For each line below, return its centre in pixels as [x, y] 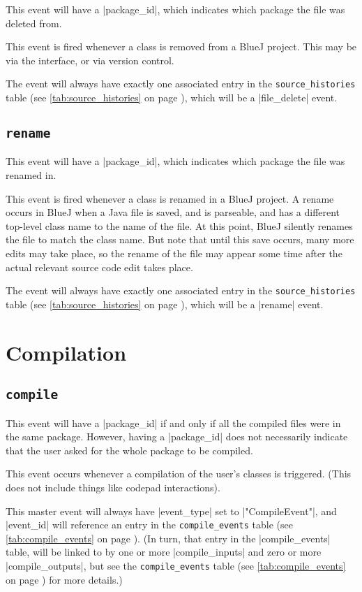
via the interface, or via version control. [90, 60]
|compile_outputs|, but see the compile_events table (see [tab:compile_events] [176, 565]
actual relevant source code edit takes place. [99, 267]
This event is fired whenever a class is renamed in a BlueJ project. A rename [170, 198]
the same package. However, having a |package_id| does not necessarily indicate [177, 436]
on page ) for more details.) [64, 579]
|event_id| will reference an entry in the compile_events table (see [149, 525]
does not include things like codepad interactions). [113, 487]
